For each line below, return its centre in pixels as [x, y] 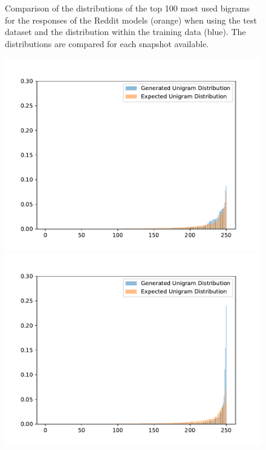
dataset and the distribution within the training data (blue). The [125, 32]
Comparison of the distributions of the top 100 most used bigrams [128, 8]
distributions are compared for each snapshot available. [107, 43]
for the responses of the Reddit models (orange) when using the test [131, 20]
